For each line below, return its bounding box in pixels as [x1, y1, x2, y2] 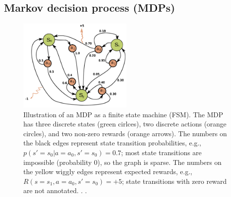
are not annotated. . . [23, 185, 87, 196]
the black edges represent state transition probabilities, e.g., [23, 138, 201, 148]
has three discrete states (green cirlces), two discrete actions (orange [23, 119, 227, 129]
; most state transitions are [121, 147, 202, 157]
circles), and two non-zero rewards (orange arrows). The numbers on [23, 128, 227, 138]
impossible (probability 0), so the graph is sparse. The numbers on [23, 157, 222, 167]
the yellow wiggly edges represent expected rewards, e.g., [23, 166, 193, 177]
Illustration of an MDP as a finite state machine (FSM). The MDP [23, 109, 223, 119]
